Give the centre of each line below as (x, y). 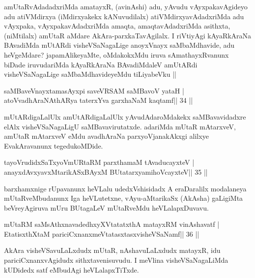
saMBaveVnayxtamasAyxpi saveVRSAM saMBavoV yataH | (94, 90)
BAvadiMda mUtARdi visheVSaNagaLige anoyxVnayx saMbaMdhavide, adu (119, 45)
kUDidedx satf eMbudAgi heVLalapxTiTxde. (71, 269)
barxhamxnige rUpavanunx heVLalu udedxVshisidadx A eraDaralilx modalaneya (125, 188)
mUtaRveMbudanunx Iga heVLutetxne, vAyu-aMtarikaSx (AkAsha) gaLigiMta (124, 198)
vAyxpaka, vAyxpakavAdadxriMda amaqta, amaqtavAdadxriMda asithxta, (117, 26)
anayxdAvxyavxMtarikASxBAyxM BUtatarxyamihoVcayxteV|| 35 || (106, 171)
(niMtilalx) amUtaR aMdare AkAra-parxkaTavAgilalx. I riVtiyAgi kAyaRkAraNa (128, 35)
